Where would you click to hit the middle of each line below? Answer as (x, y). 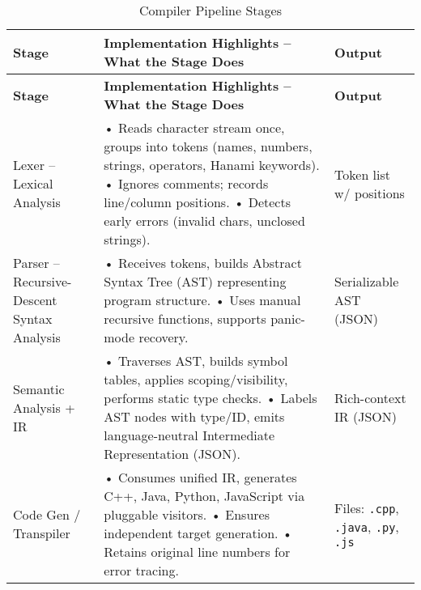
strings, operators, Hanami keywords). (212, 165)
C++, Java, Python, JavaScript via (204, 496)
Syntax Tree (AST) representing (195, 281)
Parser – (36, 263)
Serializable (367, 281)
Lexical (33, 183)
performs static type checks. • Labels (210, 398)
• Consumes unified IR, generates (200, 477)
